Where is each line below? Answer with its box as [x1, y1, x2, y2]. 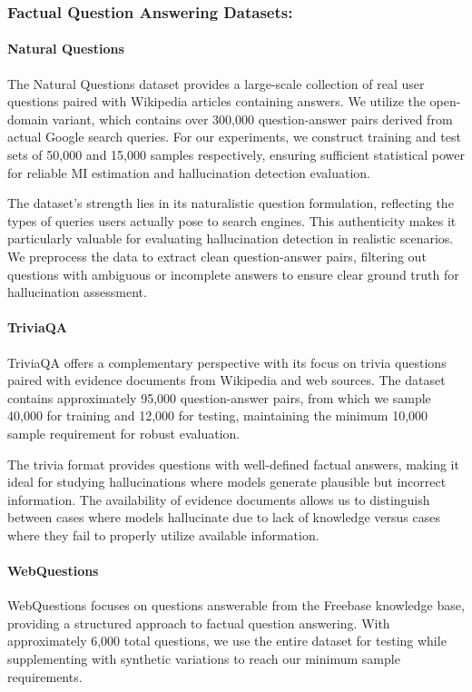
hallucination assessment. [7, 282, 147, 302]
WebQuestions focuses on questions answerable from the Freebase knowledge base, [7, 596, 465, 615]
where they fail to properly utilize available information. [7, 525, 320, 544]
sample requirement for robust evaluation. [7, 423, 241, 442]
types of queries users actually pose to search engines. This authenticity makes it [7, 211, 457, 230]
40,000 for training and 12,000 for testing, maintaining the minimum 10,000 [7, 406, 428, 425]
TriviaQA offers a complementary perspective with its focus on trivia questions [7, 352, 447, 371]
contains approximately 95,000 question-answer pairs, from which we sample [7, 388, 431, 407]
